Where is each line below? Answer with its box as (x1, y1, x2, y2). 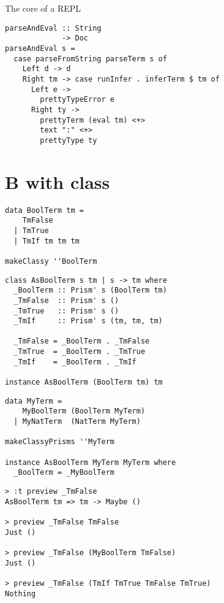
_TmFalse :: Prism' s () (13, 296, 119, 305)
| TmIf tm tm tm (13, 236, 80, 245)
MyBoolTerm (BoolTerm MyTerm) (22, 407, 146, 416)
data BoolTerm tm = (5, 205, 84, 215)
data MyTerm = (5, 396, 62, 405)
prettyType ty (40, 136, 97, 145)
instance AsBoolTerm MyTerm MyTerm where (5, 458, 176, 467)
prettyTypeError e (40, 95, 114, 104)
